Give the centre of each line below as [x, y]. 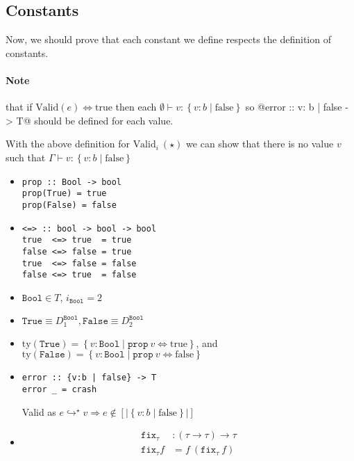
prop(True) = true [64, 194]
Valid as [39, 411]
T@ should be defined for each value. [95, 120]
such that [26, 157]
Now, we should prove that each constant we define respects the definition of [168, 39]
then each [136, 107]
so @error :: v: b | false [294, 107]
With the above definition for [68, 144]
